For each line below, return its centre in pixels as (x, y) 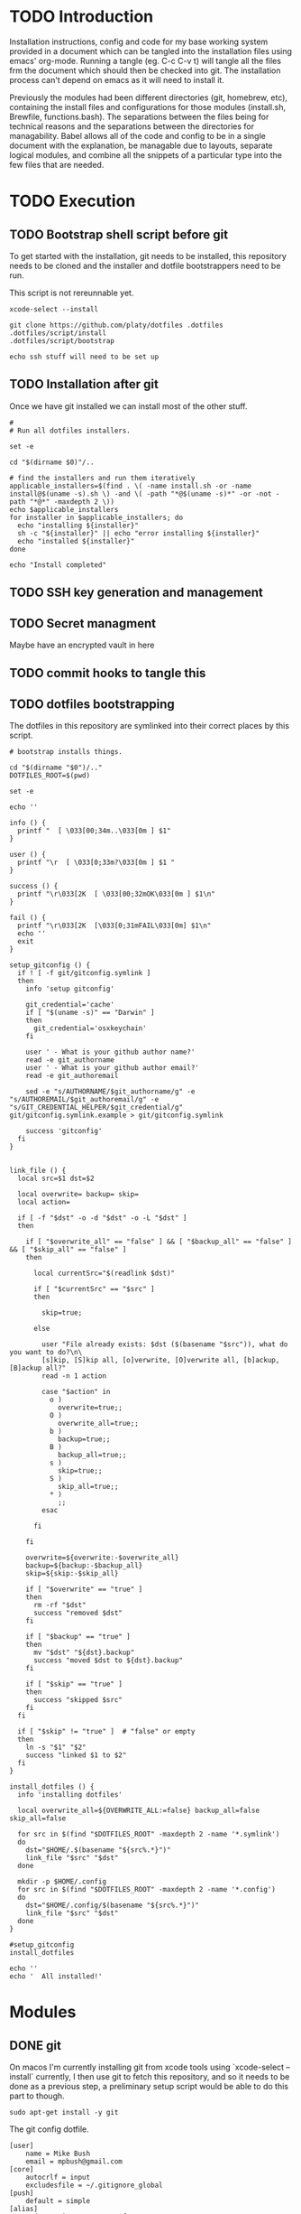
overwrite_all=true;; (98, 1424)
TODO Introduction (82, 17)
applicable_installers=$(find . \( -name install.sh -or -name (131, 486)
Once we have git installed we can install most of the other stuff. (128, 406)
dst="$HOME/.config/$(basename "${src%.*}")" (113, 1906)
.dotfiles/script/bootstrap (62, 340)
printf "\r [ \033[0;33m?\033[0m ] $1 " (96, 863)
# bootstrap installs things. (66, 752)
